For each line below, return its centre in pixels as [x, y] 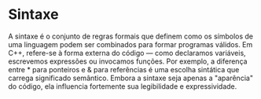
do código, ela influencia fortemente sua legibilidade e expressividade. [123, 86]
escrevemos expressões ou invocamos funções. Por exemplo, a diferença [128, 61]
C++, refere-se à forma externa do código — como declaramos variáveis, [127, 53]
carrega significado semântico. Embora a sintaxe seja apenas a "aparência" [131, 78]
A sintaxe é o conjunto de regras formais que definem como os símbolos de [131, 36]
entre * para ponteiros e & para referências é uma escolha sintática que [124, 69]
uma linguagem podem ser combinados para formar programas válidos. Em [130, 44]
